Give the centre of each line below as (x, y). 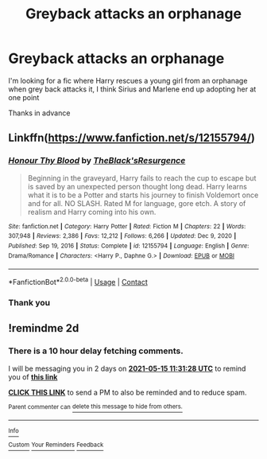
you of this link (33, 377)
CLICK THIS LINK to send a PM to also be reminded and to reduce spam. (128, 392)
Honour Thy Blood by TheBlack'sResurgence (97, 161)
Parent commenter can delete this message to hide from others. (95, 406)
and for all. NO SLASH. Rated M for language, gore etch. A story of (137, 203)
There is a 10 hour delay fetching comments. (96, 351)
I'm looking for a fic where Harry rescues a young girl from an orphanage (128, 80)
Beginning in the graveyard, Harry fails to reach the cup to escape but (142, 178)
